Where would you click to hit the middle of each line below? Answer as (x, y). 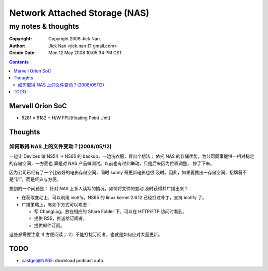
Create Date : (23, 53)
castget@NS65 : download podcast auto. (63, 260)
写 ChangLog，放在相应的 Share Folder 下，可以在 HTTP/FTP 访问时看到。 (110, 211)
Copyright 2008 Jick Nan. (75, 39)
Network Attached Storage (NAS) (79, 13)
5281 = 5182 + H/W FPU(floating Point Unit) (66, 118)
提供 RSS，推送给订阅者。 (61, 218)
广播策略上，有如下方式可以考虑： (56, 204)
